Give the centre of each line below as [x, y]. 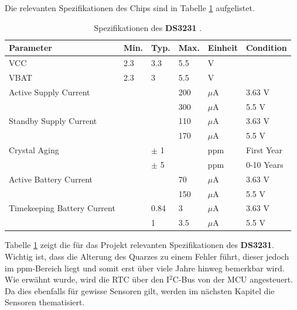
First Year [264, 150]
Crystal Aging [34, 150]
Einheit [223, 48]
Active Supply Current [49, 92]
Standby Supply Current [53, 121]
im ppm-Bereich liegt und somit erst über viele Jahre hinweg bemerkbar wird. [145, 268]
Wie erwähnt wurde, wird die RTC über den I [87, 279]
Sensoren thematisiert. [45, 302]
